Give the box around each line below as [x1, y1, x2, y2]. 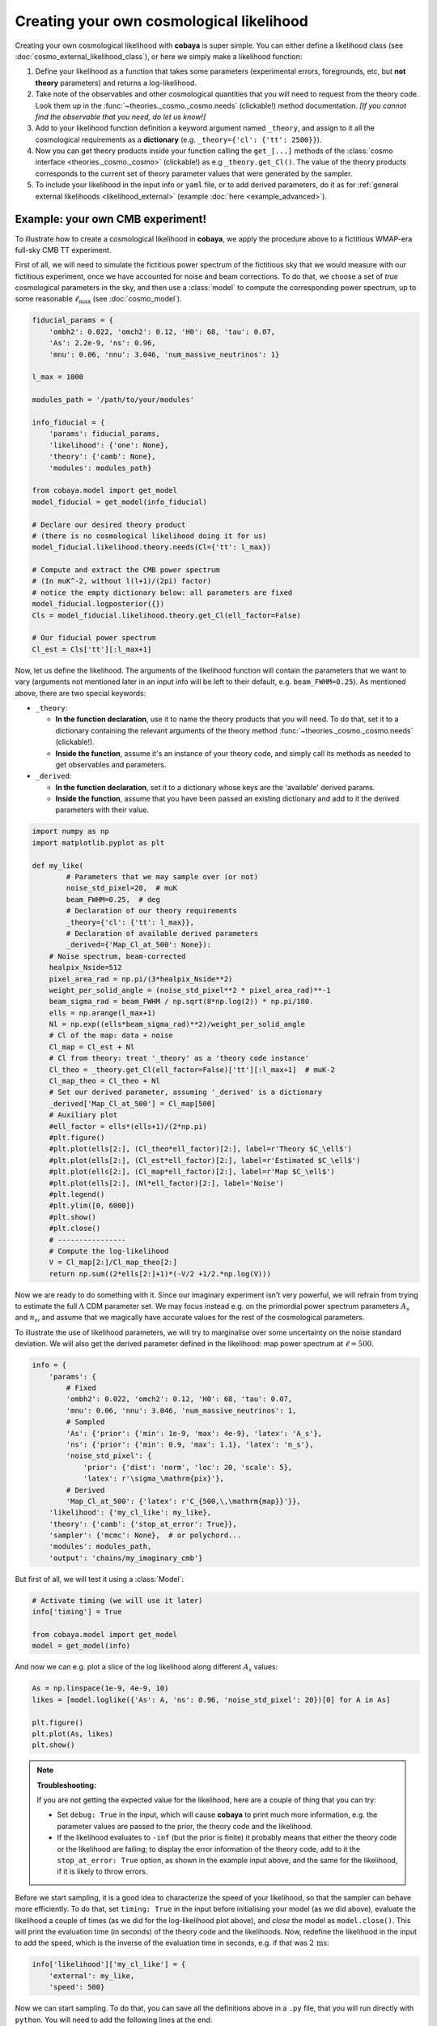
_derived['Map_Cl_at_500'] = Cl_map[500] [49, 1099, 216, 1108]
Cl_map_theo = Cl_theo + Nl [49, 1076, 161, 1086]
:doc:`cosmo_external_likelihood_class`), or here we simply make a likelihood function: [15, 51, 303, 61]
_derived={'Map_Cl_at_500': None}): [66, 940, 212, 950]
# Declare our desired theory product [32, 519, 186, 529]
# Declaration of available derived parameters [66, 929, 259, 938]
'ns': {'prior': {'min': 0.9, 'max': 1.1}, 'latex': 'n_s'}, [66, 1439, 314, 1449]
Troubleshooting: [36, 1780, 97, 1790]
